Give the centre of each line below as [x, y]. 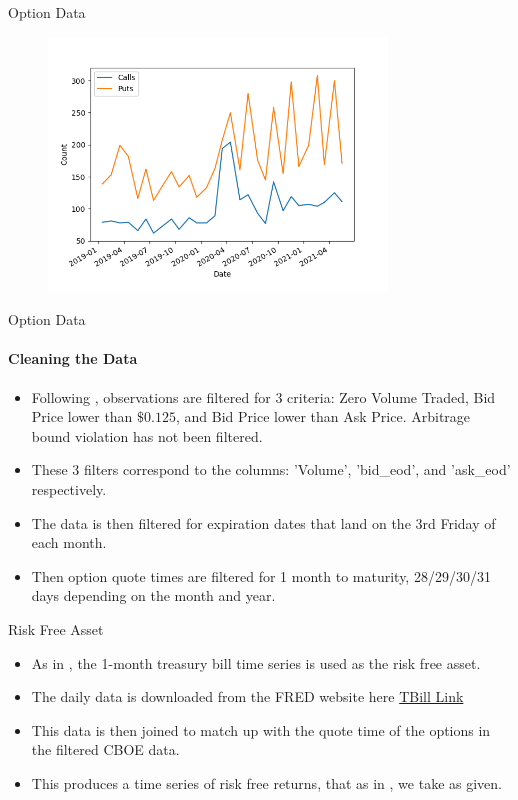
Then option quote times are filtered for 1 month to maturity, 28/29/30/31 [261, 575]
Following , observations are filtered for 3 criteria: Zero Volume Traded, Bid [263, 396]
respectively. [69, 489]
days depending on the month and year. [153, 595]
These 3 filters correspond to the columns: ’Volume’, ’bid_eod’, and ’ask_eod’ [271, 469]
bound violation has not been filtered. [147, 435]
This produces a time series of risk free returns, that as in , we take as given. [266, 783]
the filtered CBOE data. [105, 749]
